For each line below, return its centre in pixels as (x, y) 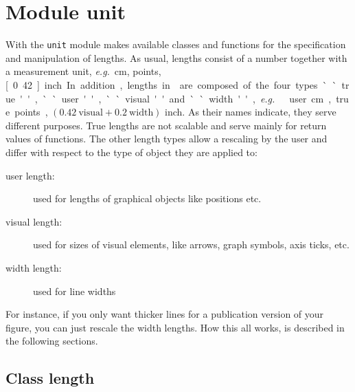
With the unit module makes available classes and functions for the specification (176, 44)
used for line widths (75, 291)
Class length (50, 378)
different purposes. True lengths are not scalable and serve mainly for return (166, 125)
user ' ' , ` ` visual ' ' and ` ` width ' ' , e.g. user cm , (196, 98)
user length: (30, 175)
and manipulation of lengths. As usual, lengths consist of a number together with (176, 57)
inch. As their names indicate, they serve (251, 112)
